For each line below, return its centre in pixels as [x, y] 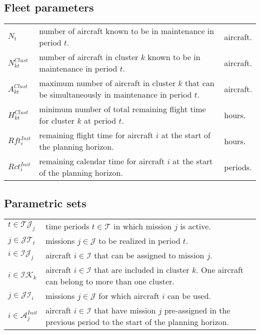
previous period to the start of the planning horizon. [137, 322]
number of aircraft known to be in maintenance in [127, 31]
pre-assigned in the [197, 310]
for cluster [57, 121]
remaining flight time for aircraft [96, 135]
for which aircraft [129, 296]
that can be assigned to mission [149, 255]
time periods [67, 226]
